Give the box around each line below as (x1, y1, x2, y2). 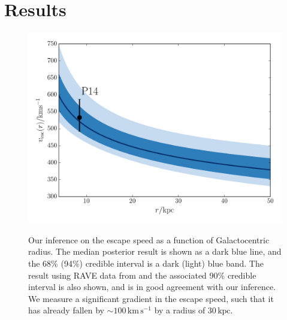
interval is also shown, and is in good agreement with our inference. (28, 280, 276, 293)
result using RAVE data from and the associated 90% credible (28, 268, 256, 281)
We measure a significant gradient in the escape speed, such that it (28, 292, 274, 304)
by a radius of (154, 304, 206, 316)
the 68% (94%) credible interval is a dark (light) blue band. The (28, 256, 264, 269)
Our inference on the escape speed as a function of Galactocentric (28, 233, 270, 246)
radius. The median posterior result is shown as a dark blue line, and (28, 245, 282, 258)
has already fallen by (28, 304, 104, 316)
